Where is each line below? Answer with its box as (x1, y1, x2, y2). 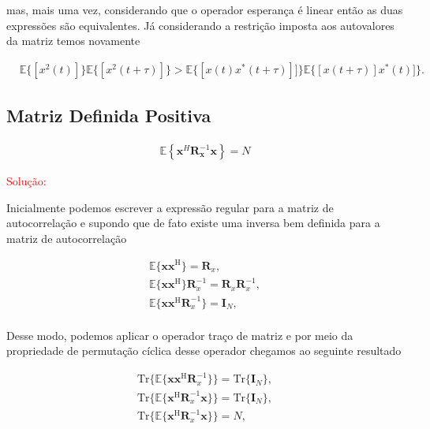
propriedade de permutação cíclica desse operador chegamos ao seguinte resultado (6, 342, 402, 359)
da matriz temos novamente (6, 32, 140, 49)
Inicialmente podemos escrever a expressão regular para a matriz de (6, 199, 334, 215)
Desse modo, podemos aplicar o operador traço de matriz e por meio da (6, 326, 353, 343)
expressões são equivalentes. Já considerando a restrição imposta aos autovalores (6, 17, 394, 33)
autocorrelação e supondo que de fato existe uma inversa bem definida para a (6, 214, 380, 231)
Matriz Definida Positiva (6, 103, 211, 128)
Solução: (6, 173, 47, 189)
